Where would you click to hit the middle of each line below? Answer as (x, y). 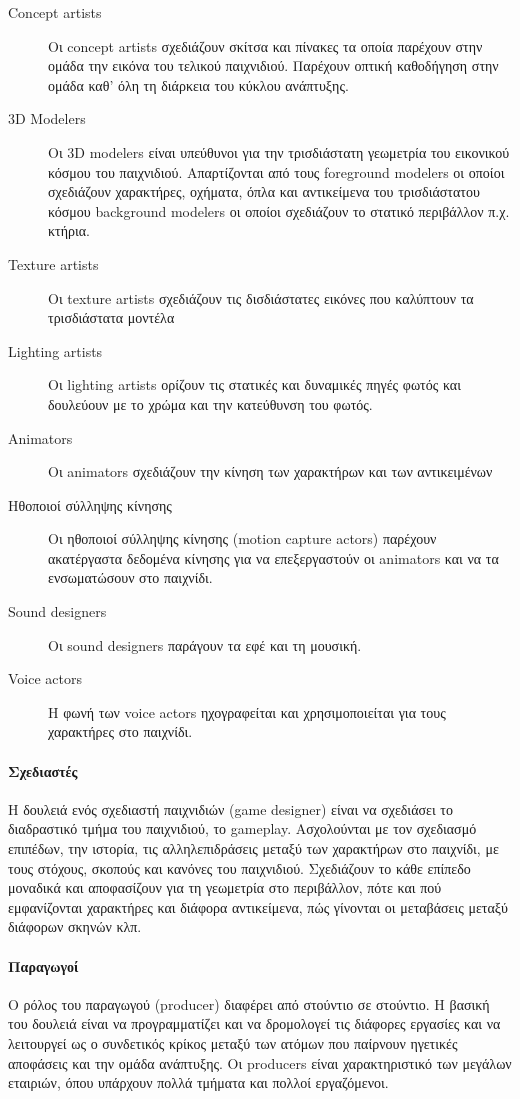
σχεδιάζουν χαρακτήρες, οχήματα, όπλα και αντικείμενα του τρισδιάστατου (264, 191)
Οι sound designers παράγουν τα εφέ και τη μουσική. (205, 644)
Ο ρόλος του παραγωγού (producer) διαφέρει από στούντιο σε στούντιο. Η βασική (249, 1003)
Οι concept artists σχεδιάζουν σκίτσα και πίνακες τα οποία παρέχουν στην (265, 45)
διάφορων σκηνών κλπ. (75, 926)
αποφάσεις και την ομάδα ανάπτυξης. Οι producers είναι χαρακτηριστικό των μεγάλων (260, 1062)
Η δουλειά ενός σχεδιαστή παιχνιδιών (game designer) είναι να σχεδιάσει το (230, 808)
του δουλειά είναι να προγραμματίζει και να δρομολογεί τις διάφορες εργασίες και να (254, 1023)
